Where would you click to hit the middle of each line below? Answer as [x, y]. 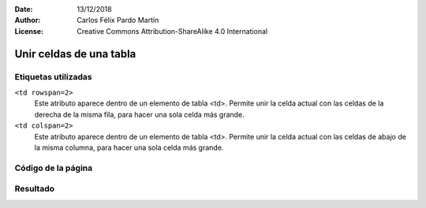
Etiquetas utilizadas [53, 76]
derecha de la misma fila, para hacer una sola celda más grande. [139, 114]
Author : [28, 20]
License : [29, 31]
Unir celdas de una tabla [75, 54]
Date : [24, 9]
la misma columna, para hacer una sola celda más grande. [129, 147]
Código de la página [54, 168]
